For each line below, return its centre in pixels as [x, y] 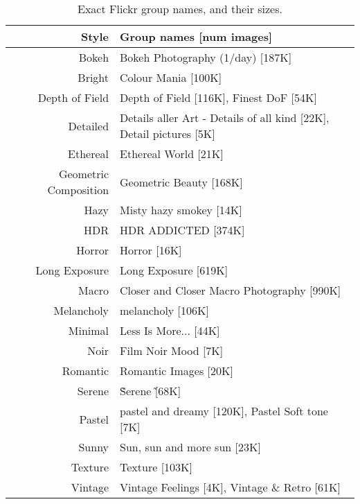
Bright [93, 77]
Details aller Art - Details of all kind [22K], [225, 118]
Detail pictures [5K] [168, 133]
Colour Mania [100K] [171, 77]
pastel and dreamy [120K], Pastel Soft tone [224, 411]
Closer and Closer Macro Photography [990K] [231, 290]
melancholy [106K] [164, 310]
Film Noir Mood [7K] [172, 350]
